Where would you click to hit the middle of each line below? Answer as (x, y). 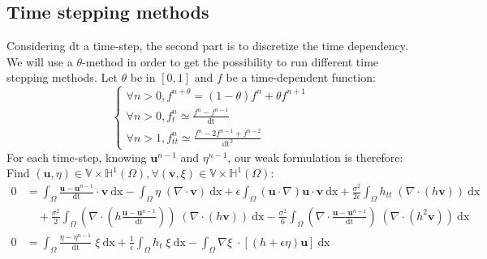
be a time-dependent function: (301, 77)
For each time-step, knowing (77, 157)
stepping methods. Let (62, 77)
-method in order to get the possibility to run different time (230, 61)
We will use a (40, 61)
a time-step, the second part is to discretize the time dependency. (246, 46)
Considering (36, 46)
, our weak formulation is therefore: (315, 157)
